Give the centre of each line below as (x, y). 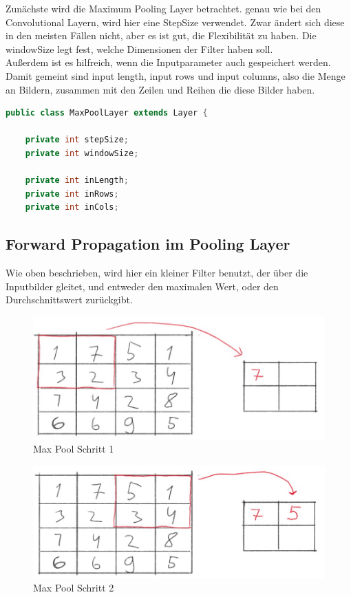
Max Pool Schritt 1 (74, 449)
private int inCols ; (72, 207)
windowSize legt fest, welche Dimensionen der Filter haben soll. (139, 48)
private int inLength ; (77, 181)
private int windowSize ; (82, 153)
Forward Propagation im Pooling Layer (148, 244)
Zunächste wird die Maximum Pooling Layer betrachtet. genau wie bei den (163, 8)
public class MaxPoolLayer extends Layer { (107, 113)
